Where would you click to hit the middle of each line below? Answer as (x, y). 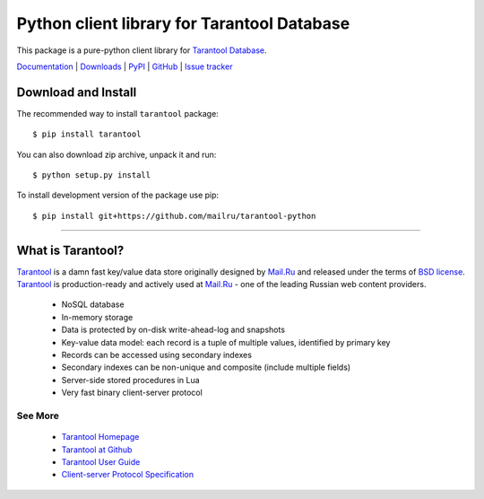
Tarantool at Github (97, 450)
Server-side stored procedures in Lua (131, 380)
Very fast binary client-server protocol (132, 393)
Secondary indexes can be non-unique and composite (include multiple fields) (206, 367)
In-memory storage (97, 317)
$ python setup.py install (92, 175)
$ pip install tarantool (87, 134)
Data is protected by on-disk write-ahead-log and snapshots (173, 330)
